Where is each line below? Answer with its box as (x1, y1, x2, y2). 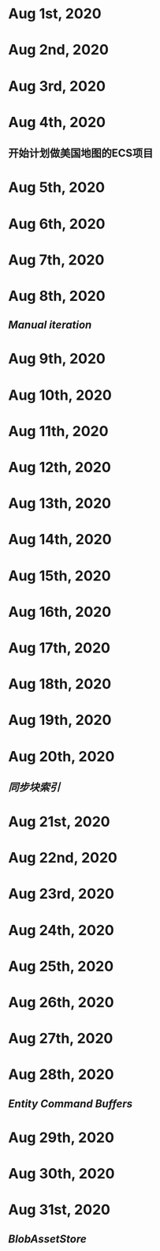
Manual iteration (8, 318, 92, 332)
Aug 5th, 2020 (8, 178, 105, 197)
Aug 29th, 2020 (8, 1129, 114, 1146)
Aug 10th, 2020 (8, 386, 112, 404)
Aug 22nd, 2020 (8, 849, 118, 867)
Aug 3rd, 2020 (8, 77, 106, 95)
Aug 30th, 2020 (8, 1165, 116, 1183)
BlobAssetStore (8, 1232, 87, 1245)
